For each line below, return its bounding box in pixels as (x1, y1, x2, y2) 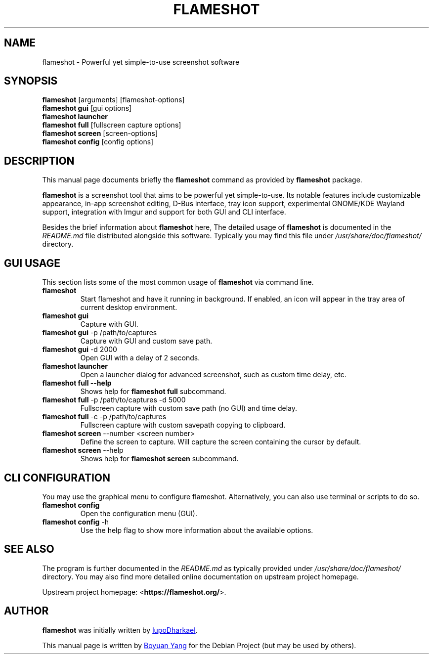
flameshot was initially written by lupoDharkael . (42, 625, 198, 634)
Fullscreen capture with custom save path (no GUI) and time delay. (80, 404, 298, 413)
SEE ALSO (4, 543, 54, 556)
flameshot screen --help (42, 446, 124, 455)
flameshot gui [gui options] (42, 104, 132, 113)
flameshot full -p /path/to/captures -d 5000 (42, 395, 186, 404)
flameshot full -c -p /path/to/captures (42, 412, 167, 421)
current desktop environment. (80, 303, 177, 312)
